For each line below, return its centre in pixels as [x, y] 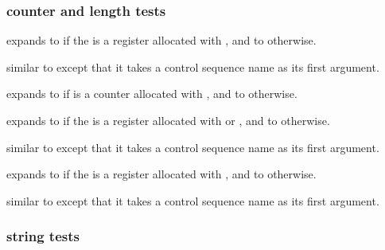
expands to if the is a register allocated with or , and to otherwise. [168, 120]
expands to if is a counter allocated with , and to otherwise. [152, 94]
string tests [43, 236]
